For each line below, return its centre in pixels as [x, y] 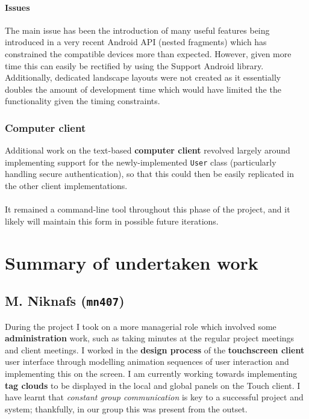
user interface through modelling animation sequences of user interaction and [147, 362]
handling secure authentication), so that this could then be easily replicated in [149, 174]
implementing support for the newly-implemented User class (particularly [141, 162]
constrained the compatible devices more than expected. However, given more [148, 53]
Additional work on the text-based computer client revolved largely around [148, 150]
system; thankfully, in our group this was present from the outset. [126, 408]
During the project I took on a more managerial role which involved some [141, 326]
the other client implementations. [66, 186]
